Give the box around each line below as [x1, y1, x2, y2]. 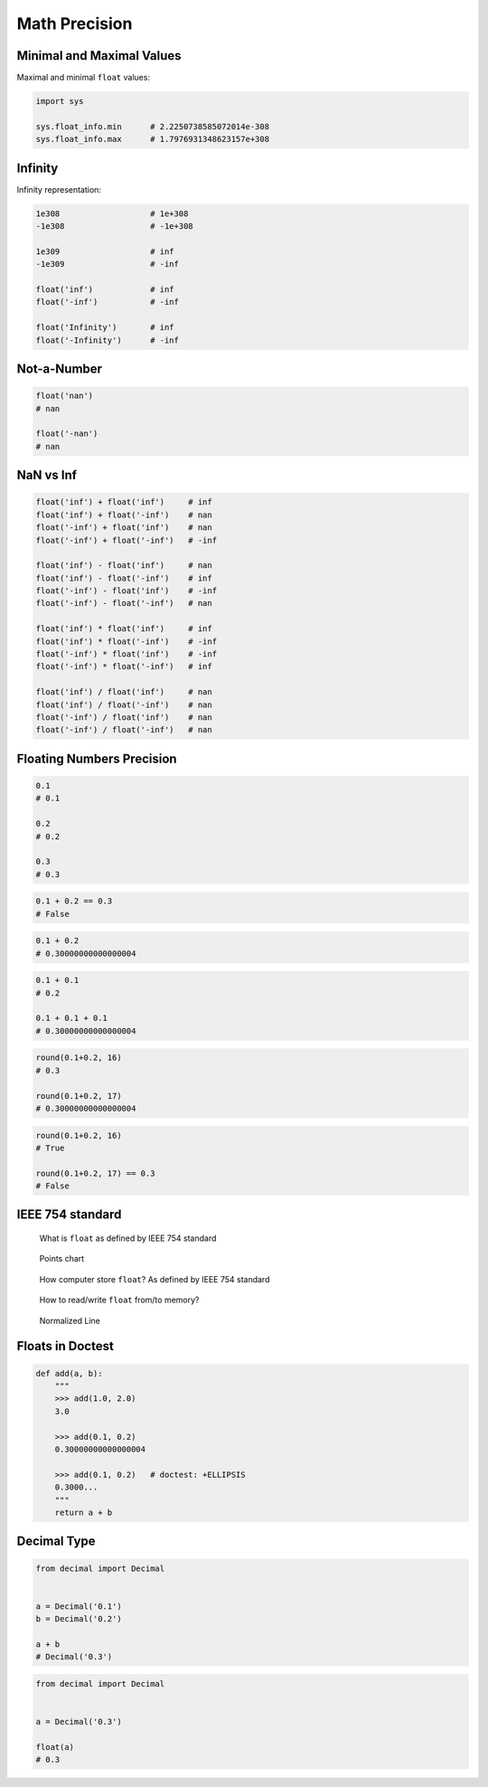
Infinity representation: [16, 184, 101, 194]
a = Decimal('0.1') [35, 1601, 122, 1612]
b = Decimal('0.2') [35, 1614, 122, 1624]
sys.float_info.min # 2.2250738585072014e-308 [35, 121, 270, 131]
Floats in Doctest [16, 1338, 115, 1354]
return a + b [54, 1507, 113, 1518]
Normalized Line [39, 1315, 101, 1326]
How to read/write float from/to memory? [39, 1294, 200, 1306]
